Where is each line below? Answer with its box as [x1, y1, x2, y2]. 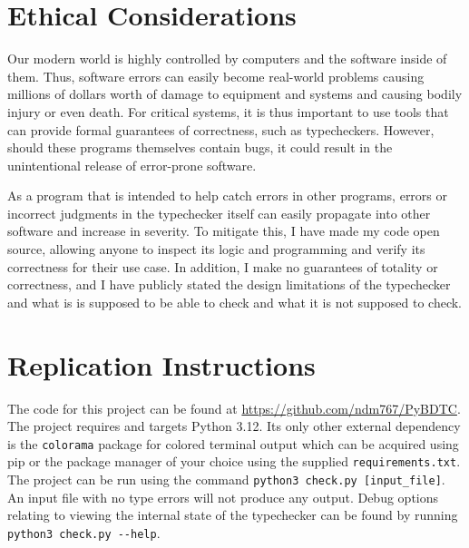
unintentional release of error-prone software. [7, 155, 257, 174]
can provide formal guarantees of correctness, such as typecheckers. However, [7, 120, 435, 139]
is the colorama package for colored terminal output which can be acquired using [7, 434, 459, 453]
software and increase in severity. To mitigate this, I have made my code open [7, 221, 440, 240]
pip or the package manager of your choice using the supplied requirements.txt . [7, 452, 461, 471]
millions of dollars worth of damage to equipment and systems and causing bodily [7, 84, 463, 103]
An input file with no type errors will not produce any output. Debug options [7, 487, 439, 506]
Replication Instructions [7, 346, 316, 383]
